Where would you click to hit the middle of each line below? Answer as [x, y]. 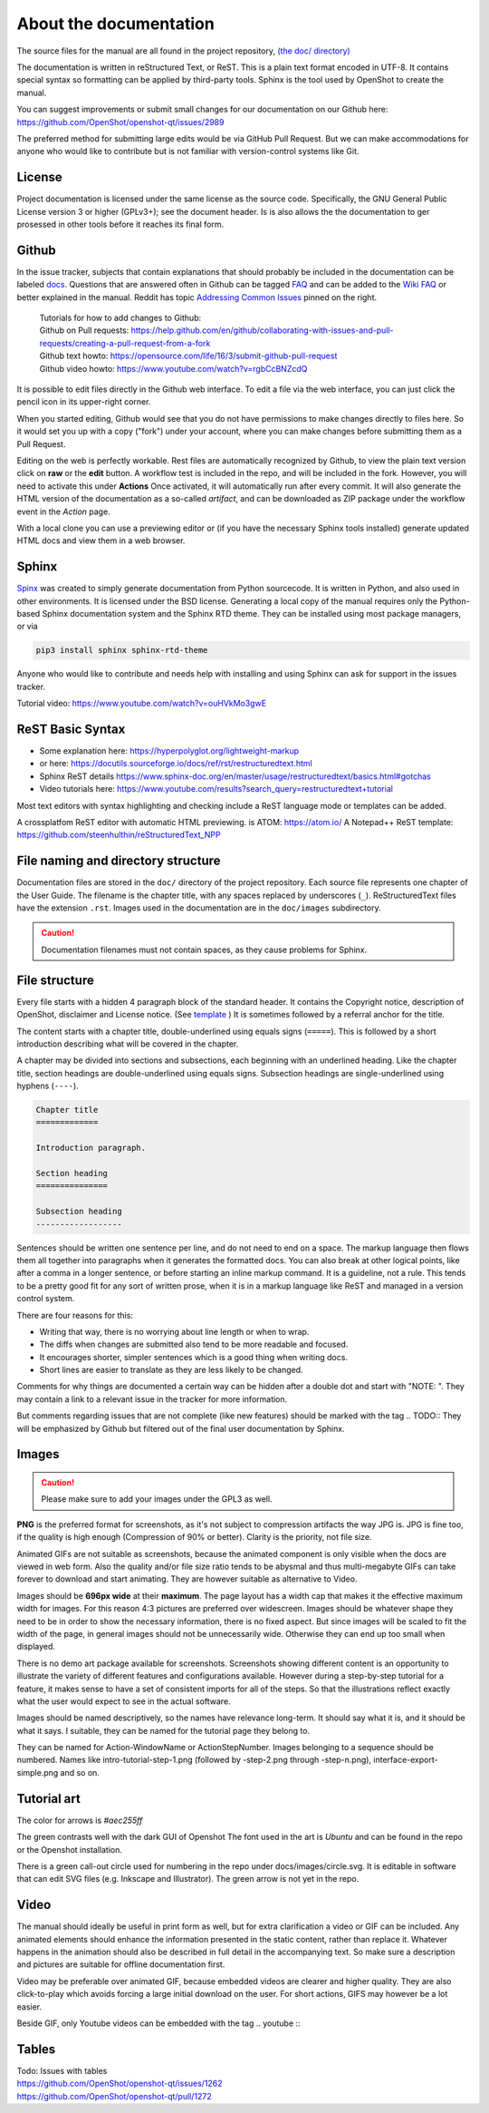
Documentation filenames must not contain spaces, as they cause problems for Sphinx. [204, 949]
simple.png [38, 1772]
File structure [55, 980]
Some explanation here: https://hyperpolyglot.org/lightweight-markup [169, 751]
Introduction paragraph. [91, 1148]
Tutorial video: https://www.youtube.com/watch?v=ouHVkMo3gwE [142, 704]
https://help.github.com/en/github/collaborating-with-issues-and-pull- [262, 330]
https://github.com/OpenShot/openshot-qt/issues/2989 [120, 122]
